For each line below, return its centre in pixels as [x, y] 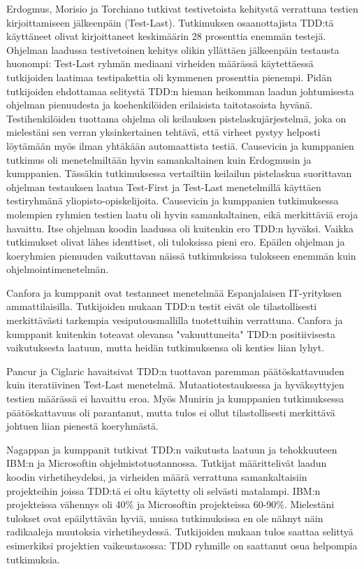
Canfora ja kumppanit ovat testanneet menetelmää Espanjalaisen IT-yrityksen [174, 292]
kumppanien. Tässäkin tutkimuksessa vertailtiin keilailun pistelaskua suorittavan [179, 173]
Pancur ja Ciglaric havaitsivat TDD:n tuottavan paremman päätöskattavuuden [175, 371]
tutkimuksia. [33, 559]
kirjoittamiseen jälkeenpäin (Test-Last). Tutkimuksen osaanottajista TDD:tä [170, 22]
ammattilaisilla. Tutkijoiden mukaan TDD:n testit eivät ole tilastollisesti [162, 306]
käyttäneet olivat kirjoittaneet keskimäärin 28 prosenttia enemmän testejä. [166, 36]
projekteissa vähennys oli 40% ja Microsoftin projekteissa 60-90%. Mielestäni [170, 504]
